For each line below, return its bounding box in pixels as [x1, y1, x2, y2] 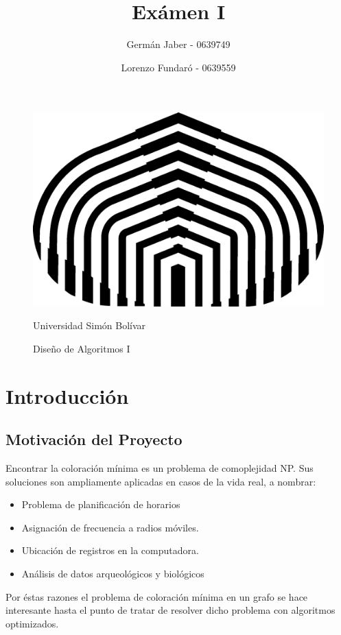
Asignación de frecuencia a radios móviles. [21, 520, 199, 534]
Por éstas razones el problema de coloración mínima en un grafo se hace [5, 589, 308, 603]
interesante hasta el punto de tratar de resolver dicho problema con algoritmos [5, 603, 336, 617]
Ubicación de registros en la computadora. [21, 543, 199, 558]
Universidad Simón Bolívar [33, 318, 146, 333]
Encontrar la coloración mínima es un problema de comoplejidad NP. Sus [5, 461, 314, 475]
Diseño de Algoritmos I [33, 341, 130, 355]
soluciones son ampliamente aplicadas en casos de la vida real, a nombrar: [5, 474, 316, 488]
